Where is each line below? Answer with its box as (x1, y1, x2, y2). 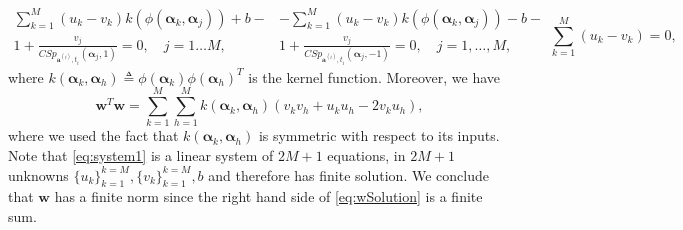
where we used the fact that (8, 125, 179, 146)
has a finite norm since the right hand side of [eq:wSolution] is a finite (54, 186, 483, 207)
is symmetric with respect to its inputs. (258, 125, 500, 146)
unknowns (8, 164, 69, 185)
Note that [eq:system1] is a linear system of (8, 145, 274, 166)
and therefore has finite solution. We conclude (208, 164, 489, 185)
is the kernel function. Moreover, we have (248, 66, 501, 87)
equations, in (327, 145, 406, 166)
